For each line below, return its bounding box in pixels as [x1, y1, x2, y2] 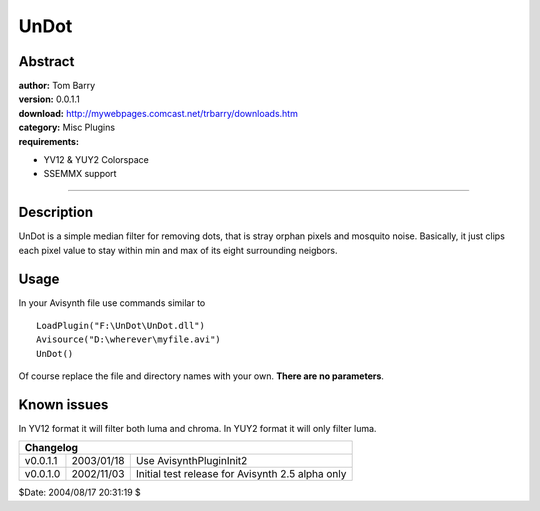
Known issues [18, 396, 109, 413]
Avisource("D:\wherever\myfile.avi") [36, 334, 222, 345]
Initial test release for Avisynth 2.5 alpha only [135, 467, 347, 481]
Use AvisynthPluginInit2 [135, 454, 248, 468]
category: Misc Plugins [18, 121, 115, 134]
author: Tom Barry [18, 80, 96, 92]
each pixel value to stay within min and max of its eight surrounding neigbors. [18, 244, 338, 256]
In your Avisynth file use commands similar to [18, 296, 206, 309]
